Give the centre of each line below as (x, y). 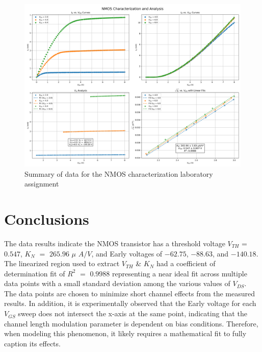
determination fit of (35, 273)
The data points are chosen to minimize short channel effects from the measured (130, 293)
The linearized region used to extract (62, 263)
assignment (42, 184)
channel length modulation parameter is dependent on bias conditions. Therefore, (131, 323)
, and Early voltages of (127, 253)
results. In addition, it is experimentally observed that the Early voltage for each (130, 303)
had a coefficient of (186, 263)
